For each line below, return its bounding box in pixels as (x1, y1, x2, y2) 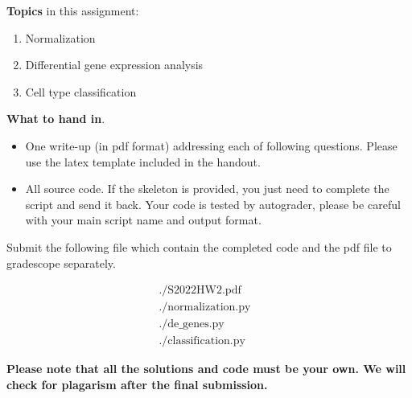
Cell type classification (25, 83, 137, 100)
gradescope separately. (6, 254, 116, 271)
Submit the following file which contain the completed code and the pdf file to (6, 238, 392, 255)
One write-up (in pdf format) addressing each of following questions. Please (25, 137, 398, 154)
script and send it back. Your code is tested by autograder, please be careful (25, 195, 401, 212)
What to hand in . (6, 110, 105, 127)
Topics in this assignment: (6, 2, 139, 18)
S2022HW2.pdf (167, 285, 241, 297)
